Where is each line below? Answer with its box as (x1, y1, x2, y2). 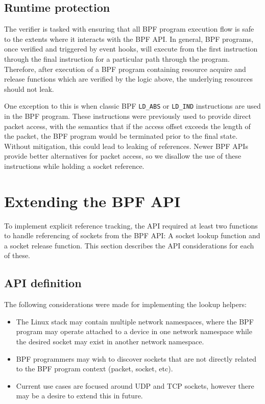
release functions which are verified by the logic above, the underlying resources (4, 73, 253, 84)
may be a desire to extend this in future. (16, 390, 143, 401)
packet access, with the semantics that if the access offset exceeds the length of (4, 120, 251, 131)
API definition (4, 275, 82, 291)
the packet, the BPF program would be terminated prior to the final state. (4, 131, 238, 141)
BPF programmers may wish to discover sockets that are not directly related (16, 353, 256, 364)
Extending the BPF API (4, 190, 181, 211)
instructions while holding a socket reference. (4, 160, 144, 171)
